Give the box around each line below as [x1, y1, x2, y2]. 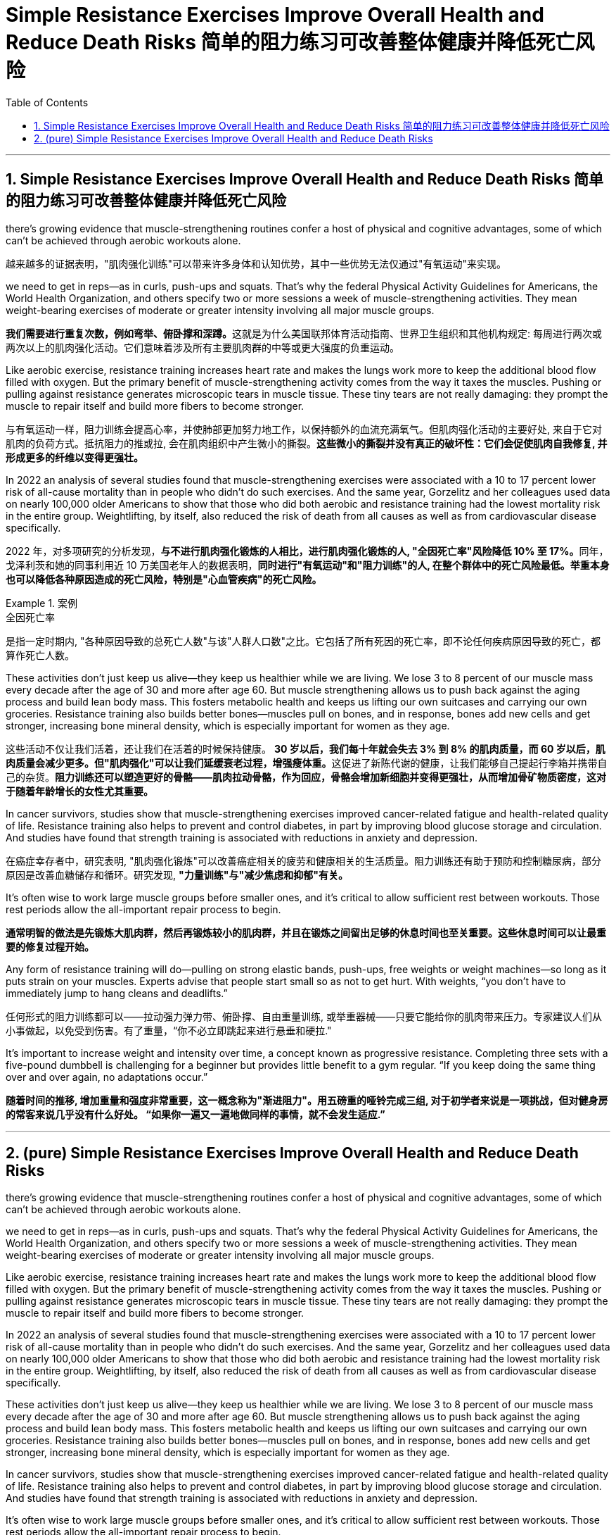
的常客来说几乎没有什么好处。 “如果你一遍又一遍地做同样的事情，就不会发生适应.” [6, 1108, 385, 1120]
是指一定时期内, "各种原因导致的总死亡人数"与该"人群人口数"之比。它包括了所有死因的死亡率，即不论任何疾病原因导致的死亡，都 [6, 634, 601, 647]
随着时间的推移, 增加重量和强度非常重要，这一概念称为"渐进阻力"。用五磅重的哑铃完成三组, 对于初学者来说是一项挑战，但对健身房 [6, 1094, 608, 1106]
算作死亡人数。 [6, 649, 75, 661]
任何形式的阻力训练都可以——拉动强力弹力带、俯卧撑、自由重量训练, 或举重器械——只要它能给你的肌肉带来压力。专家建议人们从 [6, 1010, 602, 1022]
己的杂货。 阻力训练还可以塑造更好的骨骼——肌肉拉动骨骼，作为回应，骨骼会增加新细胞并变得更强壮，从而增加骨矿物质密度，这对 [6, 770, 606, 783]
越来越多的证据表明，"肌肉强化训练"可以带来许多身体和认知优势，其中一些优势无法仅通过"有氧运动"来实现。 [6, 257, 507, 270]
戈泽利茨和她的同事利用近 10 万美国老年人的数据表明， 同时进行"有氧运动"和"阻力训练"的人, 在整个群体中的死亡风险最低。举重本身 [6, 558, 610, 571]
